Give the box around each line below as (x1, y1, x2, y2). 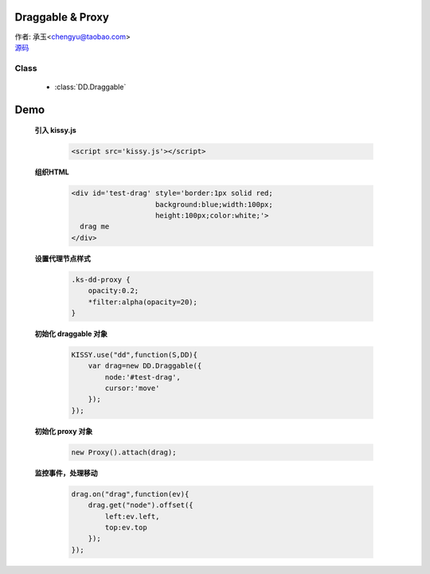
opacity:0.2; (88, 287, 139, 295)
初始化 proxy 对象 (34, 426, 93, 435)
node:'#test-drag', (104, 373, 181, 381)
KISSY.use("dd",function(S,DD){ (71, 350, 198, 359)
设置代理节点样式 (34, 253, 91, 263)
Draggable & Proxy (14, 10, 109, 24)
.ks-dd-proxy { (71, 275, 131, 284)
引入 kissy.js (34, 126, 77, 135)
